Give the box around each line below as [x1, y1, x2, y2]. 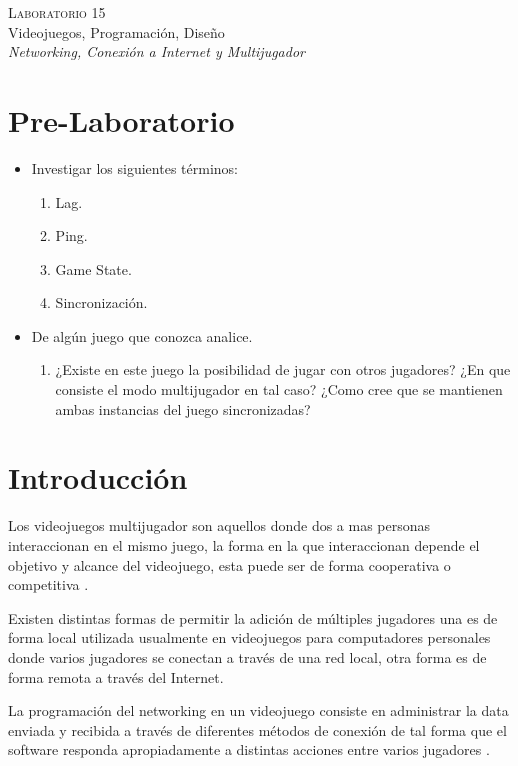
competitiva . [8, 574, 89, 595]
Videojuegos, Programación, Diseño [8, 21, 225, 42]
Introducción [8, 457, 188, 498]
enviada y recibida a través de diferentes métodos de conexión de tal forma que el [8, 719, 507, 740]
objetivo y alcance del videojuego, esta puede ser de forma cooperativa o [8, 554, 451, 575]
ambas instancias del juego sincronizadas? [55, 398, 311, 419]
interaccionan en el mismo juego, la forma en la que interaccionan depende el [8, 534, 480, 555]
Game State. [55, 258, 132, 279]
